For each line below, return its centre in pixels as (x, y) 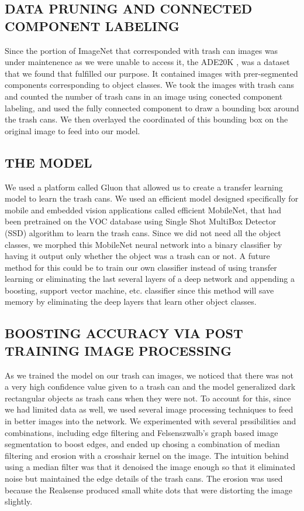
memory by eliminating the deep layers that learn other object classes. (131, 302)
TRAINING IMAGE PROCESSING (118, 350)
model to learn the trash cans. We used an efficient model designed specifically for (152, 198)
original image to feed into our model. (72, 130)
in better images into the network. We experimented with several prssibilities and (151, 421)
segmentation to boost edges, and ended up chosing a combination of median (142, 444)
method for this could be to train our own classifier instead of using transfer (141, 267)
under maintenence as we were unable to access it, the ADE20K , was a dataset (147, 62)
